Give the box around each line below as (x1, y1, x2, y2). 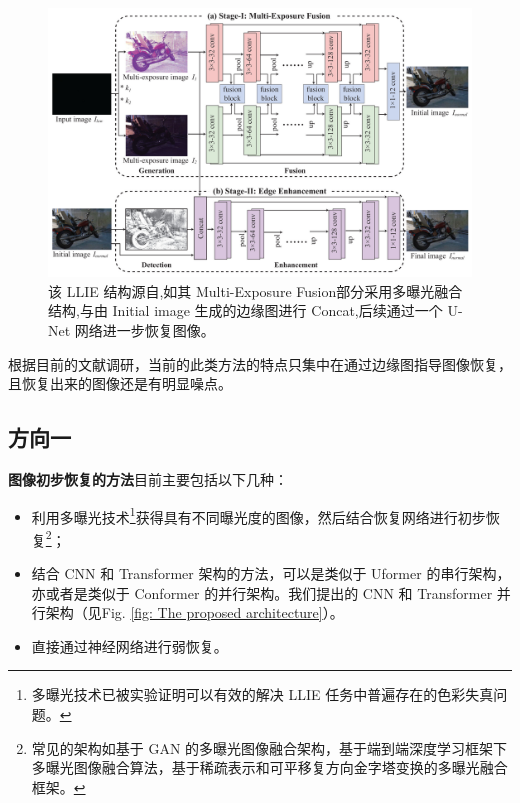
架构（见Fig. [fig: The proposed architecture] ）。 (45, 602, 344, 623)
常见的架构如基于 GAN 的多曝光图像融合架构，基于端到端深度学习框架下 (31, 737, 508, 758)
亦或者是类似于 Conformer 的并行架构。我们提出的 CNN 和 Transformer (31, 582, 493, 603)
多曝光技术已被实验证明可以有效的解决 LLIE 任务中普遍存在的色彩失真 (31, 684, 494, 705)
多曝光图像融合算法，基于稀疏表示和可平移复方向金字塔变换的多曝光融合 (31, 757, 508, 778)
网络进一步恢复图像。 (74, 319, 215, 340)
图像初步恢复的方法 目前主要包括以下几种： (8, 468, 288, 489)
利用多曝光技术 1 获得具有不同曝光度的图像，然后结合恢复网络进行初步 (31, 503, 486, 527)
